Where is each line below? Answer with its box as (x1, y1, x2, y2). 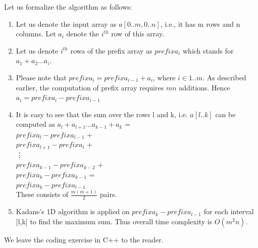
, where (153, 72, 176, 82)
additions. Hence (179, 82, 230, 92)
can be (215, 109, 236, 119)
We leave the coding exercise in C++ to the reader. (4, 234, 164, 244)
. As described (202, 72, 246, 82)
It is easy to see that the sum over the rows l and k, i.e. (16, 109, 188, 119)
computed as (16, 119, 55, 129)
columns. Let (16, 28, 56, 39)
